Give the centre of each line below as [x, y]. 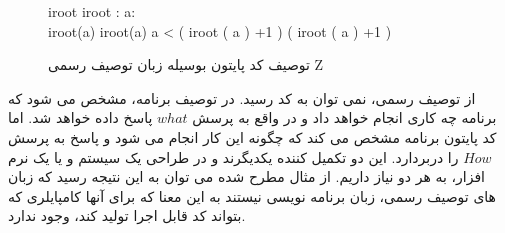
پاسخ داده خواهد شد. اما [80, 117]
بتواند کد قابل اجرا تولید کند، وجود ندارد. [127, 215]
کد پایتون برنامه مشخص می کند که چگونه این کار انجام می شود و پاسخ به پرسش [252, 136]
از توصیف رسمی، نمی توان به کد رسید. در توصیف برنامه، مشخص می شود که [242, 97]
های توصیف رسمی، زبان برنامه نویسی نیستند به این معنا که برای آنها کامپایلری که [252, 195]
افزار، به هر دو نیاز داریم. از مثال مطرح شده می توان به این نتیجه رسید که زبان [246, 176]
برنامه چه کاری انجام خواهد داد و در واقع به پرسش [344, 117]
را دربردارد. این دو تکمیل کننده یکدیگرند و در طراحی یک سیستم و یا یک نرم [233, 156]
